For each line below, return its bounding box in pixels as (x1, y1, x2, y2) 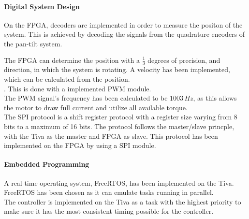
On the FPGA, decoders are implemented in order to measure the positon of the (4, 19, 243, 29)
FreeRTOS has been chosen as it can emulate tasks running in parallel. (4, 187, 214, 197)
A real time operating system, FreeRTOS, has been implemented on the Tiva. (4, 177, 234, 188)
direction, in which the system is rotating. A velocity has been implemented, (4, 64, 230, 74)
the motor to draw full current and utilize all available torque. (4, 102, 188, 112)
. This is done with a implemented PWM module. (4, 83, 151, 93)
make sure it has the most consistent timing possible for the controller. (4, 206, 214, 216)
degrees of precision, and (147, 55, 220, 65)
